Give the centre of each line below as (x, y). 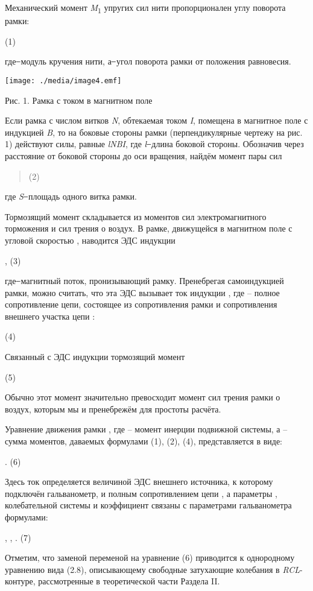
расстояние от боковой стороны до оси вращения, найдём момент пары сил (144, 155)
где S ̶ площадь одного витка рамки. (71, 196)
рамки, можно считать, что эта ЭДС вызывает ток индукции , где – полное (142, 292)
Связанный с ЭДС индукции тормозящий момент (95, 357)
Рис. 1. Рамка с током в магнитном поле (79, 100)
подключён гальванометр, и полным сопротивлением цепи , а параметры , (141, 493)
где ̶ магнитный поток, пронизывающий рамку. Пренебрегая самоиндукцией (144, 281)
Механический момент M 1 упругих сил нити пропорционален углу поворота (145, 8)
